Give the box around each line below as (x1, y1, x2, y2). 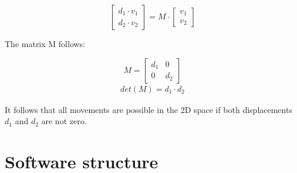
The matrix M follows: (5, 38, 86, 49)
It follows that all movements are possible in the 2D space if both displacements (5, 103, 292, 115)
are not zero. (41, 115, 87, 127)
